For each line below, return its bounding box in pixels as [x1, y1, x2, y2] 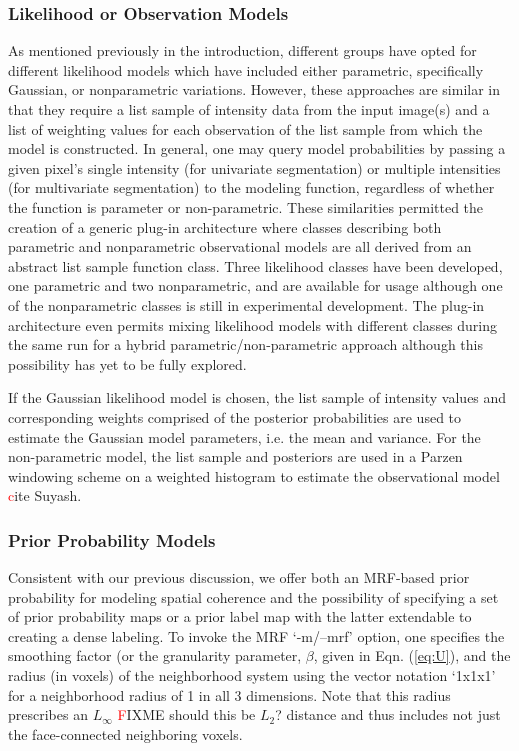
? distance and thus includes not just [275, 704, 501, 725]
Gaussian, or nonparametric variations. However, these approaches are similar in [8, 79, 501, 100]
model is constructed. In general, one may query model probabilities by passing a [8, 138, 506, 159]
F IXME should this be [117, 704, 256, 725]
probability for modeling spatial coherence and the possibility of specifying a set [8, 586, 499, 607]
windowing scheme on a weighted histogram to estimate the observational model [8, 465, 500, 486]
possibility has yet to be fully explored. [8, 353, 247, 374]
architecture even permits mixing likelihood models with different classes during [8, 314, 498, 335]
